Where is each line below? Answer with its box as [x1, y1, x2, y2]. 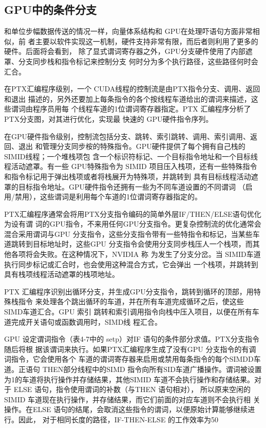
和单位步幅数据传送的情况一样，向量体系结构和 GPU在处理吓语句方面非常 [4, 26, 253, 36]
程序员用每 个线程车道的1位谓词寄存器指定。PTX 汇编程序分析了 [32, 103, 251, 114]
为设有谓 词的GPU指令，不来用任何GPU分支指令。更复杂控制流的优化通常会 [4, 218, 261, 229]
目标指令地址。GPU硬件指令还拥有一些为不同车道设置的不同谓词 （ [18, 181, 245, 192]
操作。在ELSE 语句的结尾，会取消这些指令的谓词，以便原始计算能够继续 [4, 404, 248, 415]
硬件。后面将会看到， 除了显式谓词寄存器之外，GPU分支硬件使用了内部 [4, 46, 245, 57]
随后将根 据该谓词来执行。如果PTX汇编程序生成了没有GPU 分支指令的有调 [4, 343, 256, 354]
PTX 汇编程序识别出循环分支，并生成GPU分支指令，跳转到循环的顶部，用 [4, 286, 254, 296]
